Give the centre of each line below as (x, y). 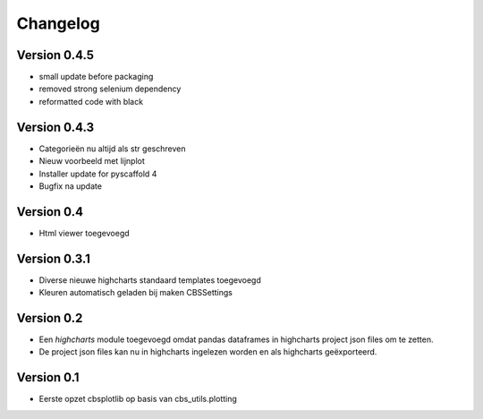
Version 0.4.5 (55, 55)
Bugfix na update (71, 186)
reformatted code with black (91, 101)
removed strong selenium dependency (110, 89)
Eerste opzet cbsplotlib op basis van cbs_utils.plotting (138, 399)
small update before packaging (96, 77)
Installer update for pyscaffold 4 (98, 174)
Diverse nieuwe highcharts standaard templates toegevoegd (150, 280)
